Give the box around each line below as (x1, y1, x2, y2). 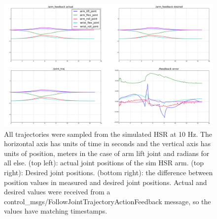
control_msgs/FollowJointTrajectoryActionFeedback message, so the (4, 196, 211, 206)
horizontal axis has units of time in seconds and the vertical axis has (4, 138, 211, 149)
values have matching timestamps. (4, 206, 108, 216)
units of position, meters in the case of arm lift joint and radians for (4, 148, 210, 158)
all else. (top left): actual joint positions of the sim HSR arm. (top (4, 157, 204, 168)
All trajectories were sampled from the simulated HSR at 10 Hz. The (4, 128, 213, 139)
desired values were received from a (4, 187, 110, 197)
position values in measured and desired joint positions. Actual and (4, 177, 207, 187)
